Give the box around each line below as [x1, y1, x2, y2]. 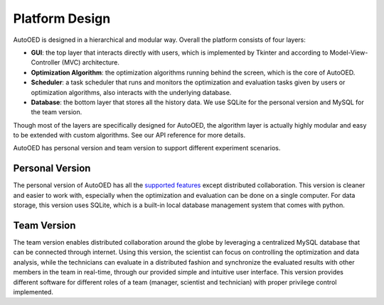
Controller [31, 58, 60, 67]
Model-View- [329, 48, 368, 57]
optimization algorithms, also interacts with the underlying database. [31, 88, 232, 96]
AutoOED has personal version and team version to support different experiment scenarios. [13, 144, 281, 152]
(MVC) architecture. [61, 58, 120, 67]
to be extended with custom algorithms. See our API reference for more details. [13, 131, 245, 140]
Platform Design [13, 11, 111, 26]
